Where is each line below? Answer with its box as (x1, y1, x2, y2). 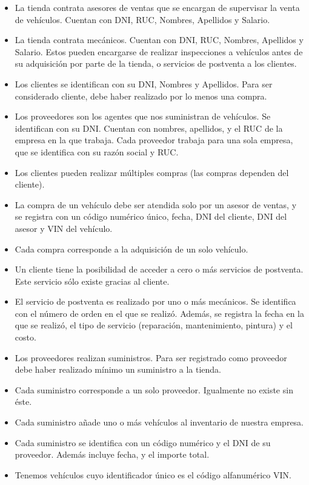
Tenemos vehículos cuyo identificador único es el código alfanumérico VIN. (15, 468, 291, 481)
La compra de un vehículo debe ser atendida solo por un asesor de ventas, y (15, 198, 297, 211)
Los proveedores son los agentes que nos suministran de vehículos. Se (15, 110, 271, 123)
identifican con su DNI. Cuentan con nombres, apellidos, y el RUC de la (15, 121, 283, 134)
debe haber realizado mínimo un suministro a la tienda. (15, 363, 221, 376)
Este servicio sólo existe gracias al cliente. (15, 274, 170, 287)
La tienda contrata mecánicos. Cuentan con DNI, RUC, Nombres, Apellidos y (15, 33, 304, 46)
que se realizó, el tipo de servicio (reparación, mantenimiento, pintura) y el (15, 319, 293, 331)
